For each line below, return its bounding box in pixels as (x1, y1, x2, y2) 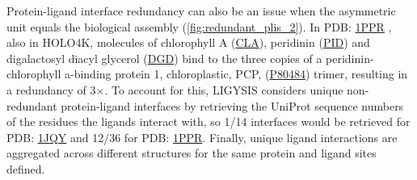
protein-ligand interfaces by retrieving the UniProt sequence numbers (61, 97, 404, 114)
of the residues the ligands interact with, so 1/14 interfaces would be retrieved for (6, 113, 411, 130)
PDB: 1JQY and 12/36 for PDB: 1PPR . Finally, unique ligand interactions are (6, 128, 398, 145)
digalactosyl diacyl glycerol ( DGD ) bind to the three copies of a (6, 49, 322, 66)
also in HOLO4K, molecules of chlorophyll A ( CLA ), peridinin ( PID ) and (6, 34, 370, 51)
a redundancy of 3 (6, 81, 96, 98)
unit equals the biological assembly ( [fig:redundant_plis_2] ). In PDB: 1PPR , (6, 18, 392, 35)
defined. (6, 160, 45, 177)
